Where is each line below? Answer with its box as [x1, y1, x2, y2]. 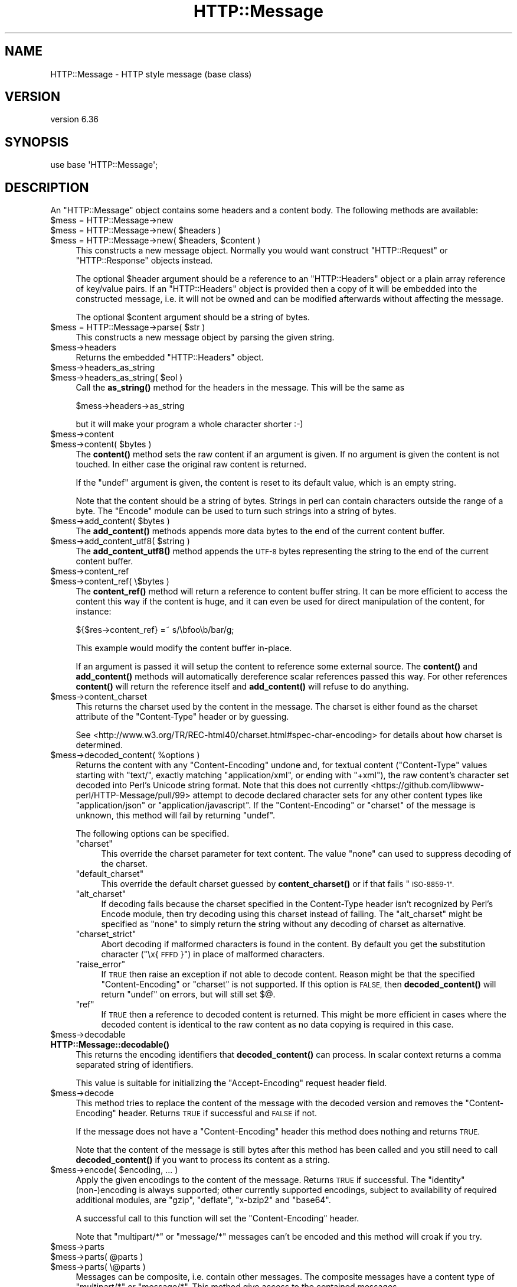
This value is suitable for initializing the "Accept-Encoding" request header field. [76, 1078, 387, 1088]
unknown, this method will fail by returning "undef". [76, 810, 276, 821]
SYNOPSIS [5, 134, 69, 149]
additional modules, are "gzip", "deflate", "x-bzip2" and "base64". [76, 1195, 331, 1205]
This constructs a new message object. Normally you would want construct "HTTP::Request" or [76, 245, 448, 256]
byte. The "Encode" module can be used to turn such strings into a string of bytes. [76, 506, 397, 516]
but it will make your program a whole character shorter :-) [76, 419, 303, 430]
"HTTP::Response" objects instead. [76, 255, 213, 266]
